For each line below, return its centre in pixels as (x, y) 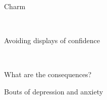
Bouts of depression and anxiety (54, 91)
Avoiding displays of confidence (52, 40)
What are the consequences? (48, 74)
